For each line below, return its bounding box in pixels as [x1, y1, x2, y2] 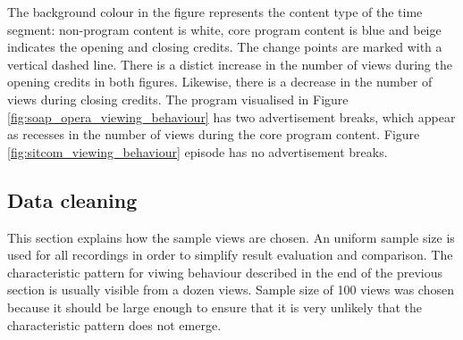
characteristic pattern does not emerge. [7, 315, 222, 334]
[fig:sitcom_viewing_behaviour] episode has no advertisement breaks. [7, 142, 388, 161]
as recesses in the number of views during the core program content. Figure [7, 125, 420, 144]
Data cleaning [7, 186, 138, 213]
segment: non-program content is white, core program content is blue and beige [7, 20, 442, 38]
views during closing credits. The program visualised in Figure [7, 89, 349, 108]
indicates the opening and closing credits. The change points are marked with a [7, 37, 442, 56]
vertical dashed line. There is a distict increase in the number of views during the [7, 54, 452, 73]
